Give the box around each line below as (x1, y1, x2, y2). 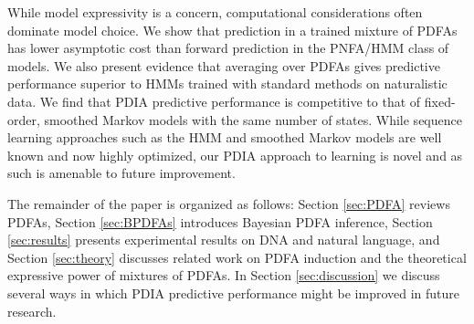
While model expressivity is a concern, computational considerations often (7, 3, 423, 21)
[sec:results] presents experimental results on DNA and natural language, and (7, 230, 440, 249)
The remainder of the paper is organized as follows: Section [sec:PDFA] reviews (7, 193, 450, 213)
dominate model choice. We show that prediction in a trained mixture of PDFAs (7, 20, 458, 39)
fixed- (424, 91, 456, 110)
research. (7, 301, 57, 320)
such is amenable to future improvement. (7, 163, 236, 183)
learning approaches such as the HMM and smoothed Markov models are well (7, 128, 442, 147)
